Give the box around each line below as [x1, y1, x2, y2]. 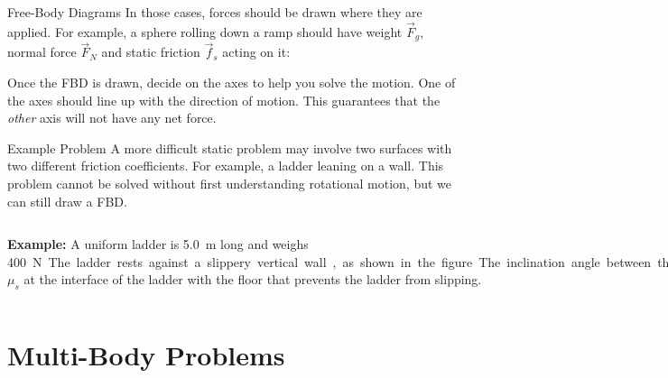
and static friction [101, 42, 200, 61]
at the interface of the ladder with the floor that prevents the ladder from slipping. [23, 270, 482, 289]
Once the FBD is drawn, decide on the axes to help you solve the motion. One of [7, 73, 456, 92]
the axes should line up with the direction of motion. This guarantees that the [7, 90, 441, 109]
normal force [7, 42, 77, 61]
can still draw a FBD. [7, 191, 127, 210]
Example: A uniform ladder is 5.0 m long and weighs [7, 235, 309, 254]
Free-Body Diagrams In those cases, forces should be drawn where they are [7, 3, 422, 21]
